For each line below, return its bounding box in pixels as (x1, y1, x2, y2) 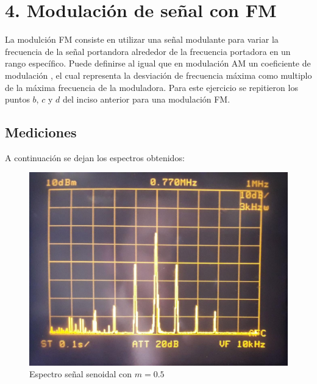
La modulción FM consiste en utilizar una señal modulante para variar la (5, 33, 279, 46)
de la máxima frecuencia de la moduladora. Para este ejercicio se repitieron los (5, 81, 298, 93)
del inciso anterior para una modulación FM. (62, 93, 230, 106)
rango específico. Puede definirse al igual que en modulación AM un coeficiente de (5, 57, 311, 70)
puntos (5, 93, 30, 106)
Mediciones (5, 123, 77, 142)
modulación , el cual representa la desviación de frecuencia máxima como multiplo (5, 68, 312, 81)
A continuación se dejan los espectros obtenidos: (5, 151, 185, 164)
